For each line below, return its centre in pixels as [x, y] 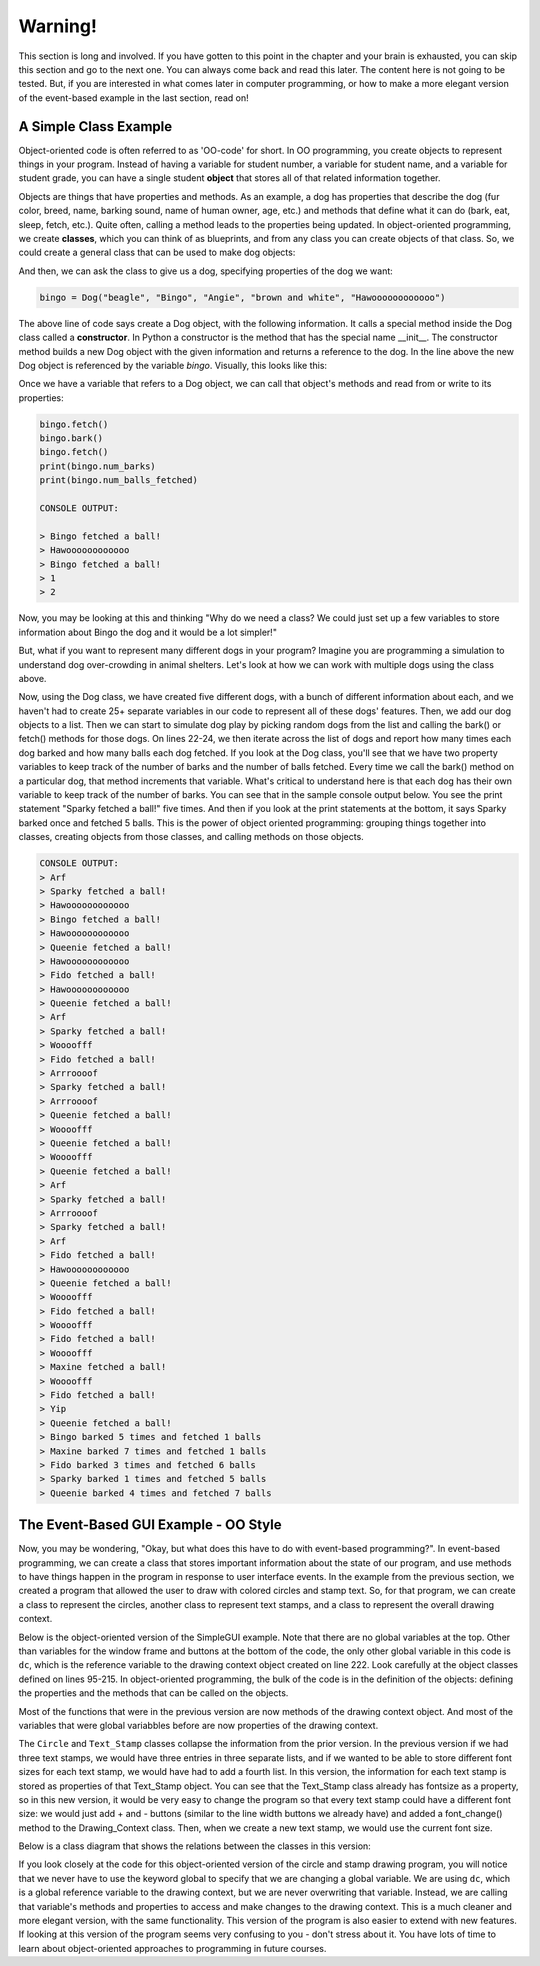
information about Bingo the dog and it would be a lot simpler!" [147, 632]
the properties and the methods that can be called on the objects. [153, 1693]
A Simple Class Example [95, 126]
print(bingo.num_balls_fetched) [119, 480]
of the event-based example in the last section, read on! [133, 97]
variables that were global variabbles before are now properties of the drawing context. [198, 1725]
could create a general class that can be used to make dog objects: [157, 252]
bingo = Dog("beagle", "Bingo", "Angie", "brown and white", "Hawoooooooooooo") [242, 297]
